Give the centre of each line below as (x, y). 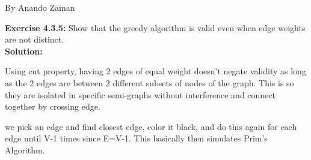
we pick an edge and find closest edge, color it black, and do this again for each (151, 126)
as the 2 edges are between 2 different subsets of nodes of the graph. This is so (149, 82)
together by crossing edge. (53, 106)
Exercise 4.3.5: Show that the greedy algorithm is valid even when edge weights (155, 27)
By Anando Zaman (40, 7)
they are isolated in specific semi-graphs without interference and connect (140, 94)
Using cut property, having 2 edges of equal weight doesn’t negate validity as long (155, 71)
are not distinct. (35, 39)
